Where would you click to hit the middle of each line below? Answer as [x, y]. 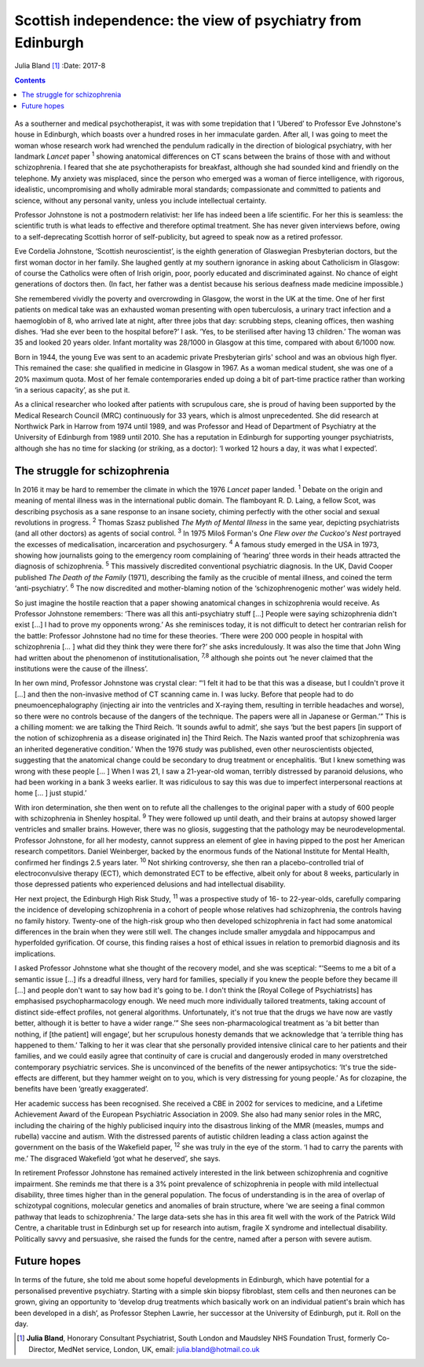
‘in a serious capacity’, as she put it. [72, 389]
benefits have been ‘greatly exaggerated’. [82, 1089]
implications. [35, 953]
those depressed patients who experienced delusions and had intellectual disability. [150, 884]
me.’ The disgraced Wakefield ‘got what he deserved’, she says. [118, 1158]
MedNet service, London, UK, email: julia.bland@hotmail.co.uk [159, 1349]
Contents [30, 80]
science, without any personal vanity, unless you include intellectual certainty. [141, 200]
